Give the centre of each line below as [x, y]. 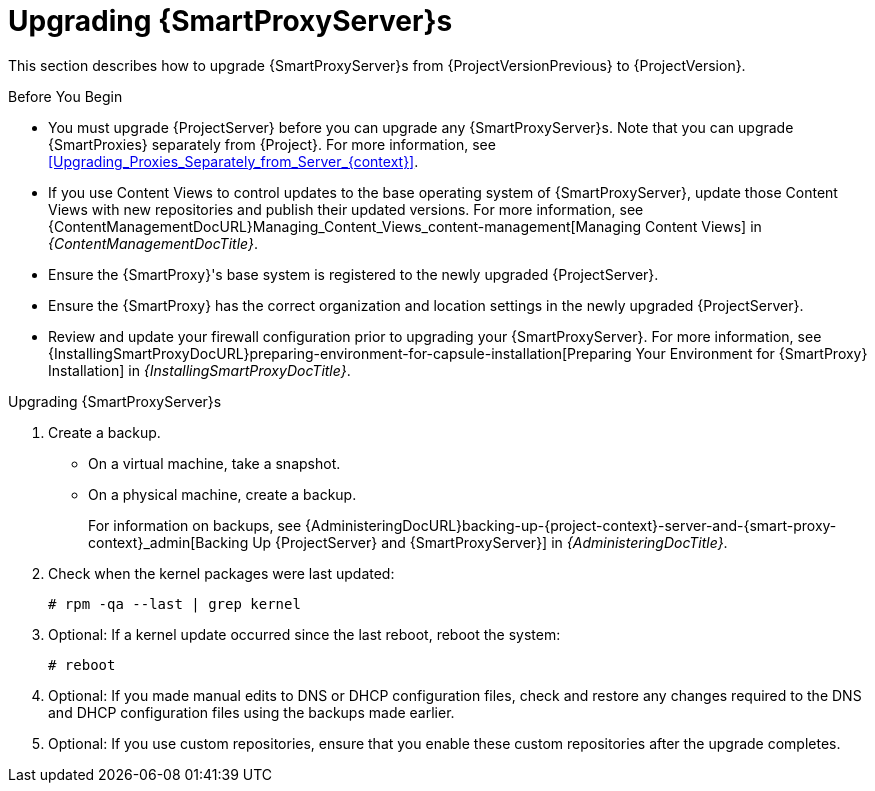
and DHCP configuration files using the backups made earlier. [251, 712]
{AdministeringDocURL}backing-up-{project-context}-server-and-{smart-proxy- [571, 525]
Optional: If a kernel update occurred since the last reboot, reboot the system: [304, 634]
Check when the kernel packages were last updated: [221, 573]
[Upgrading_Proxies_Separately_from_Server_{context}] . [233, 161]
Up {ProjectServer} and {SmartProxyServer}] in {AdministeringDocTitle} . [490, 542]
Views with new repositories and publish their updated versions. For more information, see [346, 209]
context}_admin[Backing [168, 542]
